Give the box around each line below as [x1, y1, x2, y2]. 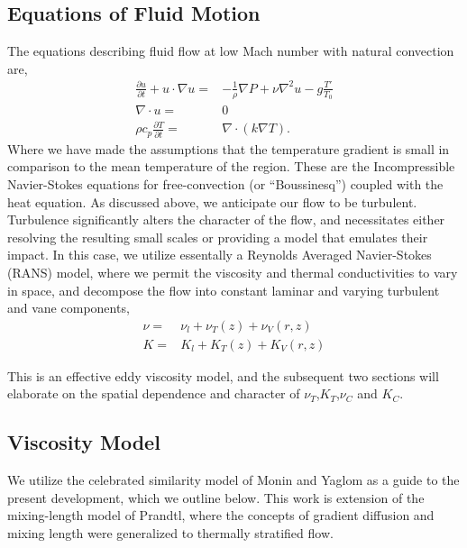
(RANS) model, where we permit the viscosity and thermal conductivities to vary [7, 262, 458, 281]
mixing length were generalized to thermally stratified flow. [7, 523, 334, 542]
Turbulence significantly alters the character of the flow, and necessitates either [7, 210, 445, 229]
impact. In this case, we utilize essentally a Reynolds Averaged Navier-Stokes [7, 245, 432, 264]
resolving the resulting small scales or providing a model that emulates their [7, 227, 428, 246]
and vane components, [7, 298, 130, 317]
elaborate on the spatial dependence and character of [7, 384, 300, 403]
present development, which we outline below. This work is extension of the [7, 488, 425, 507]
